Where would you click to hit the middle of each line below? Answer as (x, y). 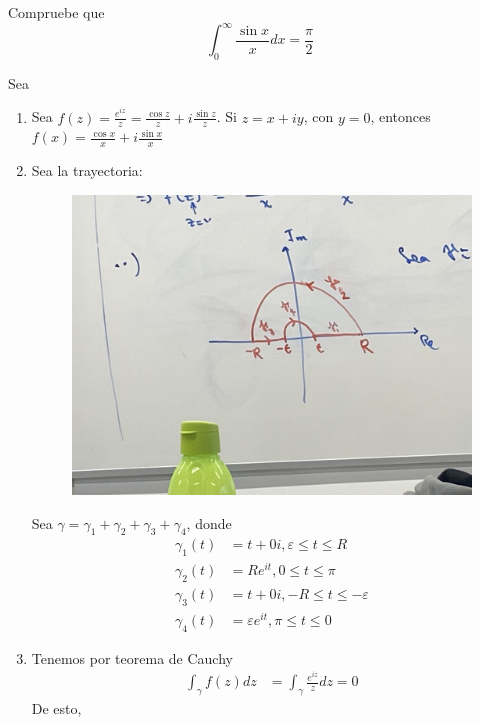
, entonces (400, 116)
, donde (209, 522)
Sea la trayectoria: (87, 170)
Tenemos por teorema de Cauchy (132, 657)
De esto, (56, 708)
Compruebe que (56, 12)
